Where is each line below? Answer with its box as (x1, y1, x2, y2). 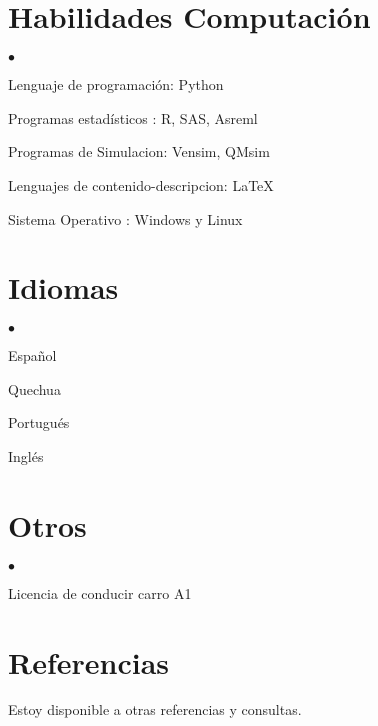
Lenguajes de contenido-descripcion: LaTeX (8, 174, 274, 195)
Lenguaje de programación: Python (8, 74, 224, 95)
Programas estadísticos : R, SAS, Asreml (8, 107, 258, 128)
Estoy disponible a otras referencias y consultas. (8, 699, 302, 720)
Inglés (8, 446, 44, 466)
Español (8, 345, 57, 366)
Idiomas (8, 267, 119, 308)
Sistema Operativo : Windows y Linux (8, 208, 243, 229)
